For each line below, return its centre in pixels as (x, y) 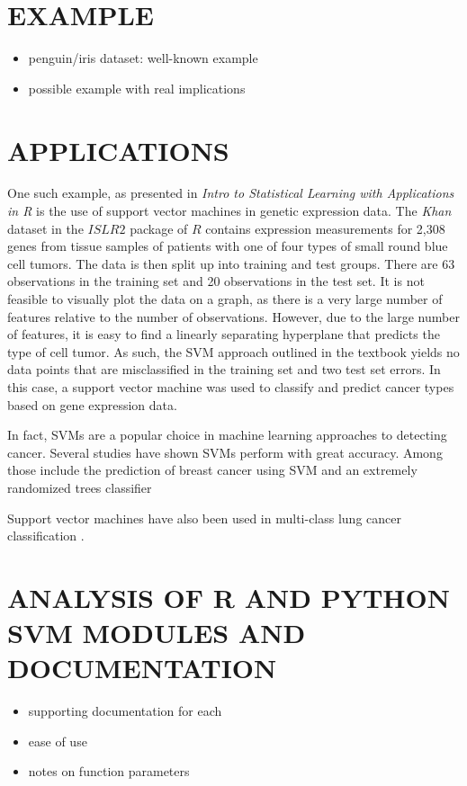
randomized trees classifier (80, 487)
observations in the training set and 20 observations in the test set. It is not (216, 281)
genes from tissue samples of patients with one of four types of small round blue (228, 246)
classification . (46, 536)
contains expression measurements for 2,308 (325, 228)
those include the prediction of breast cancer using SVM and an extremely (212, 470)
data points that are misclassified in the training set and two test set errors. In (224, 369)
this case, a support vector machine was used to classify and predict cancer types (231, 386)
